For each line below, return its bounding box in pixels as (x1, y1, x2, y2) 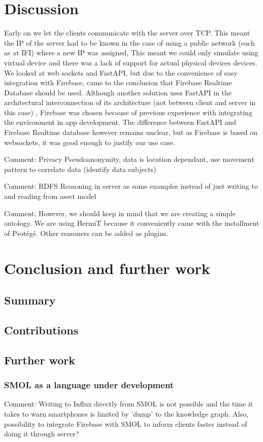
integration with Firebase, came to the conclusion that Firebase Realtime (4, 77, 232, 88)
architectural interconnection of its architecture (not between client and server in (4, 97, 256, 108)
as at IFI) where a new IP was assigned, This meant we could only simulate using (4, 47, 258, 58)
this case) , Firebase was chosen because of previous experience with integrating (4, 107, 252, 117)
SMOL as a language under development (4, 379, 174, 391)
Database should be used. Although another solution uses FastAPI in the (4, 87, 232, 97)
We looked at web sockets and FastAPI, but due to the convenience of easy (4, 67, 238, 78)
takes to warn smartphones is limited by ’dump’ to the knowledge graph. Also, (4, 408, 249, 419)
